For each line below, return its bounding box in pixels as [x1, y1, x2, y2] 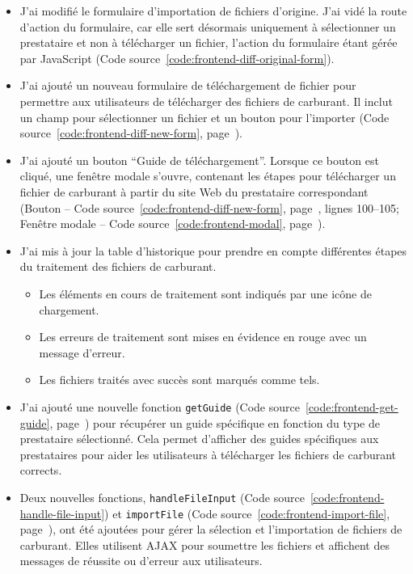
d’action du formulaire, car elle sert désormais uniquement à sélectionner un [19, 18, 396, 35]
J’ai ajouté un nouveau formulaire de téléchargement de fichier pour [19, 77, 356, 94]
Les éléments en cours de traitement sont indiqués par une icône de [39, 285, 372, 302]
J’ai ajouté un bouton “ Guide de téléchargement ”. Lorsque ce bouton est [19, 151, 379, 168]
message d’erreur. [39, 344, 125, 361]
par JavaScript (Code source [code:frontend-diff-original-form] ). [19, 49, 335, 66]
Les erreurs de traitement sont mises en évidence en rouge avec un [39, 328, 367, 345]
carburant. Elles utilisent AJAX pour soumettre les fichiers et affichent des [19, 536, 390, 553]
